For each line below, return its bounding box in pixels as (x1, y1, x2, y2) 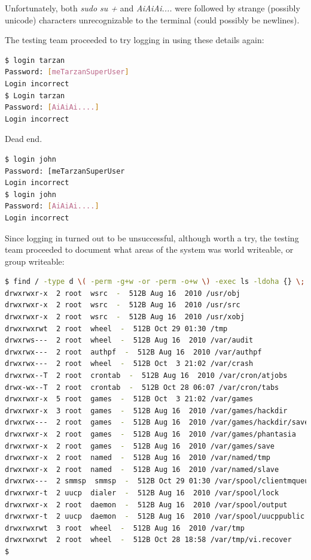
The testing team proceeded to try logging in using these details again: (5, 34, 264, 46)
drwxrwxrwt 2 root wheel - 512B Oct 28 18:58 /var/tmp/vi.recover (5, 535, 292, 544)
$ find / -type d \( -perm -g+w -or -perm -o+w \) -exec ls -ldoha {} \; (5, 277, 305, 286)
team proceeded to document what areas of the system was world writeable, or (5, 243, 294, 256)
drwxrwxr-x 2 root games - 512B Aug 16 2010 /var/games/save (5, 441, 275, 450)
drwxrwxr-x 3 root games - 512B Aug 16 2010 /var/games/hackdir (5, 406, 288, 415)
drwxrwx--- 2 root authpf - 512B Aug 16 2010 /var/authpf (5, 347, 262, 356)
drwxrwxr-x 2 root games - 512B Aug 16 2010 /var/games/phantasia (5, 430, 296, 438)
